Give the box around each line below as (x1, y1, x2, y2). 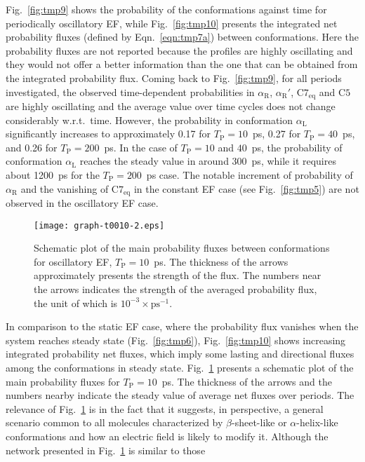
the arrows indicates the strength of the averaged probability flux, (34, 282, 317, 297)
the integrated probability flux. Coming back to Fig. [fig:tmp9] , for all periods (6, 70, 342, 85)
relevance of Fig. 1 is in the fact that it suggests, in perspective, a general (6, 401, 324, 416)
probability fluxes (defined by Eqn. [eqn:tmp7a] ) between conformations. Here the (6, 29, 359, 44)
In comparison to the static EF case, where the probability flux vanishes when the (6, 319, 359, 334)
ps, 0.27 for (252, 126, 301, 141)
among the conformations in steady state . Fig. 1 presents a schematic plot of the (6, 360, 354, 375)
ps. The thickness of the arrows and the (161, 374, 332, 388)
